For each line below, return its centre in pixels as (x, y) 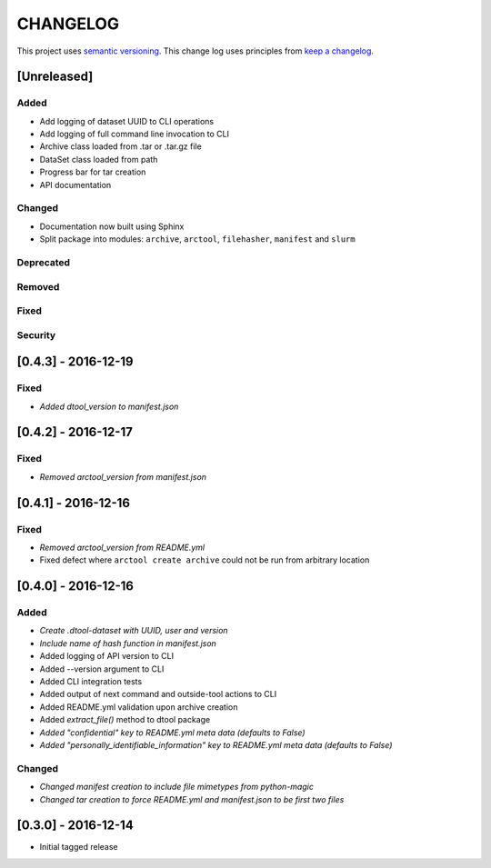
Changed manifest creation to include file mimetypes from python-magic (176, 787)
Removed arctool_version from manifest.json (123, 476)
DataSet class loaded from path (99, 159)
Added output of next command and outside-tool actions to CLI (158, 694)
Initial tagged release (79, 847)
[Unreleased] (55, 77)
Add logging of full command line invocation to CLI (134, 134)
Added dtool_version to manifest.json (109, 406)
